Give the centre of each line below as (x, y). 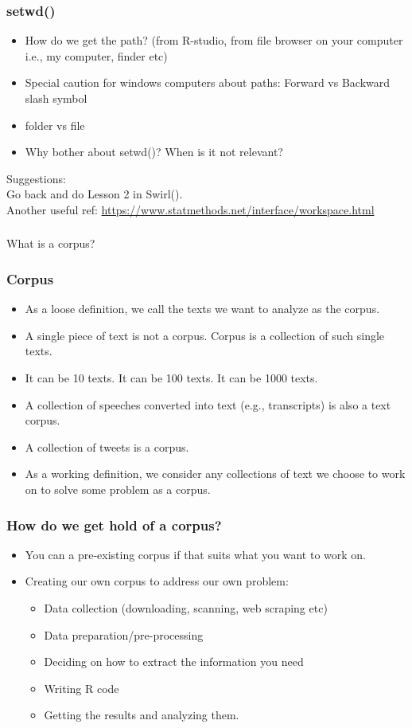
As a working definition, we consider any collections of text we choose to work (215, 474)
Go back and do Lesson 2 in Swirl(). (95, 194)
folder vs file (55, 125)
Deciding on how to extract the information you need (174, 661)
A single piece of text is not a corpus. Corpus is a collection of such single (205, 335)
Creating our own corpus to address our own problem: (157, 581)
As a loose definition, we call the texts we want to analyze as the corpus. (202, 309)
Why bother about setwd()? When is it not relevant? (154, 152)
